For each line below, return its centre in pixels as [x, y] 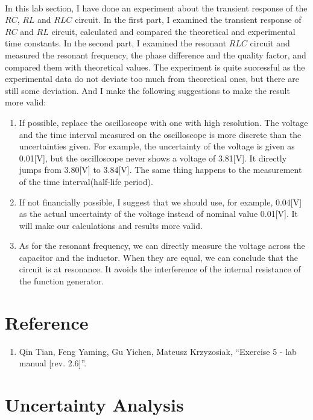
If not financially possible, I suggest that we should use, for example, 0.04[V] [160, 202]
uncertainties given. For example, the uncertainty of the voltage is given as [157, 146]
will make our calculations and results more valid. [111, 225]
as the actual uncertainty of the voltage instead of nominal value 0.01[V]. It [158, 214]
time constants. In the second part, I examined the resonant [116, 43]
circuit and [270, 43]
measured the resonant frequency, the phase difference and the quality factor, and [156, 55]
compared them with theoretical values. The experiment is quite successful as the [155, 67]
